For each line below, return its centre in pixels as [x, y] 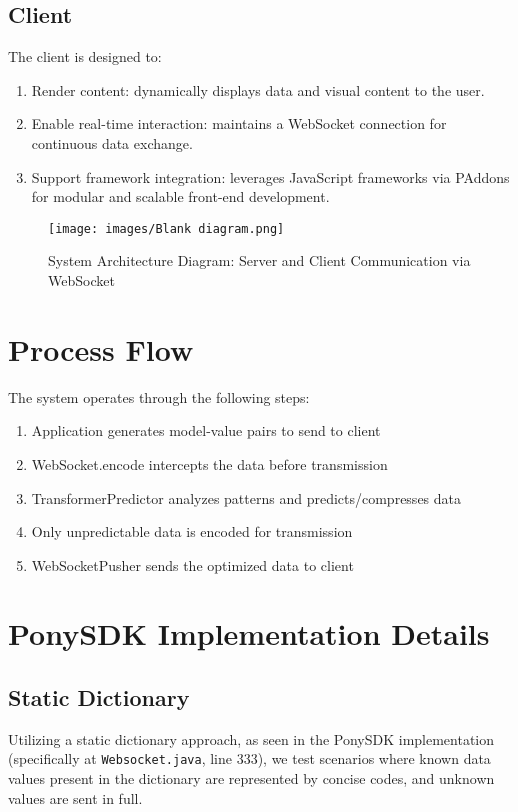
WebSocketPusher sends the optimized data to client [192, 564]
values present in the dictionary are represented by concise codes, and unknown [251, 778]
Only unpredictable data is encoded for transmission [192, 531]
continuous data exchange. [112, 142]
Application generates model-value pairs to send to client [206, 430]
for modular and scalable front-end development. [180, 196]
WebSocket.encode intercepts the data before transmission [209, 463]
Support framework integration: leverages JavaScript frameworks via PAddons [270, 176]
